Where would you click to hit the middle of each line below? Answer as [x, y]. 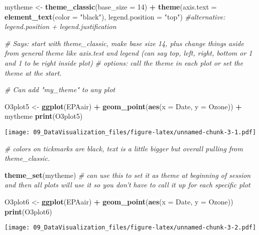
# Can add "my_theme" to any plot [60, 89]
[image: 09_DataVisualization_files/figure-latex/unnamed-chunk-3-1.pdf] [131, 132]
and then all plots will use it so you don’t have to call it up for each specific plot [127, 185]
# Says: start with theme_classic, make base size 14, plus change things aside [124, 43]
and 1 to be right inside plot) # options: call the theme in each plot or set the [124, 62]
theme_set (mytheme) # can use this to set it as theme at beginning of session [128, 175]
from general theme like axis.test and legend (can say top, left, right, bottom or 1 [128, 53]
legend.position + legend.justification [60, 26]
